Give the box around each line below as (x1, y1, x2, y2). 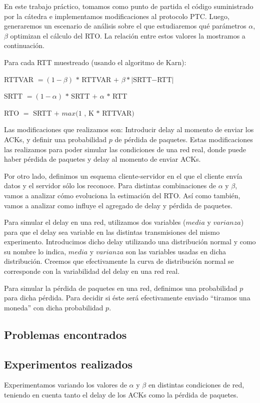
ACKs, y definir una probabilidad (4, 134, 107, 144)
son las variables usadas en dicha (125, 246, 226, 256)
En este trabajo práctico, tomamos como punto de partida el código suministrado (4, 1, 253, 11)
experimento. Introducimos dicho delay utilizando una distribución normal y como (4, 236, 256, 247)
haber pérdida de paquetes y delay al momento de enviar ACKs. (4, 154, 201, 164)
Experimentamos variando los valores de (4, 379, 127, 390)
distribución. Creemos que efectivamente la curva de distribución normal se (4, 256, 234, 266)
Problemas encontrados (4, 326, 127, 342)
